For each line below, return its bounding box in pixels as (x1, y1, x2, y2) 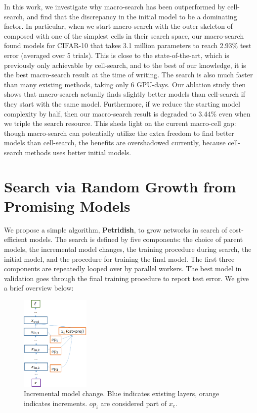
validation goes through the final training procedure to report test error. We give (4, 273, 249, 283)
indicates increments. (24, 398, 87, 408)
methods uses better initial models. (25, 147, 131, 157)
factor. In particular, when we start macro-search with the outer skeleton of (4, 21, 233, 31)
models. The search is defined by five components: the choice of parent (29, 234, 243, 244)
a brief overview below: (4, 283, 74, 293)
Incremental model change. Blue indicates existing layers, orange (24, 388, 219, 399)
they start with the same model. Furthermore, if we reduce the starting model (4, 98, 240, 109)
